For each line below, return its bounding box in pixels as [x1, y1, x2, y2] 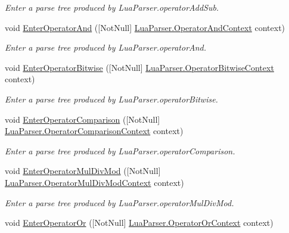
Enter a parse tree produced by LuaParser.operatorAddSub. [5, 1, 219, 13]
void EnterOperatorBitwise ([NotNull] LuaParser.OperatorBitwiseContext [5, 61, 274, 73]
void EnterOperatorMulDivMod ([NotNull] [5, 164, 161, 177]
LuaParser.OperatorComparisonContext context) [5, 125, 184, 137]
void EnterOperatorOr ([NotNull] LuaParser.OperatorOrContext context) [5, 216, 274, 229]
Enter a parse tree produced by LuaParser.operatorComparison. [5, 144, 235, 157]
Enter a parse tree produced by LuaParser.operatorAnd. [5, 41, 207, 54]
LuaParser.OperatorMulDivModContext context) [5, 176, 184, 188]
